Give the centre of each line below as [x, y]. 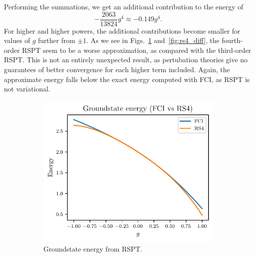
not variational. [27, 89]
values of [17, 40]
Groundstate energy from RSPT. [93, 248]
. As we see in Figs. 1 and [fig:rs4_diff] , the [153, 40]
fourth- [232, 40]
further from [56, 40]
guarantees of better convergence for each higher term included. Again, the [117, 69]
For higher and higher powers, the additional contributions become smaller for [122, 30]
